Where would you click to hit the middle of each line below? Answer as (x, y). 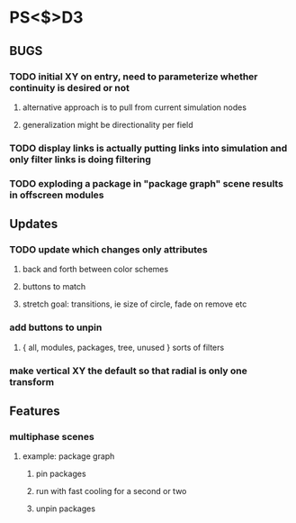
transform (32, 381)
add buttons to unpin (56, 327)
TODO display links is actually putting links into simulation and (148, 148)
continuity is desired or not (70, 87)
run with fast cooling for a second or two (111, 491)
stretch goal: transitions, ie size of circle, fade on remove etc (135, 304)
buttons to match (54, 287)
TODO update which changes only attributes (109, 250)
